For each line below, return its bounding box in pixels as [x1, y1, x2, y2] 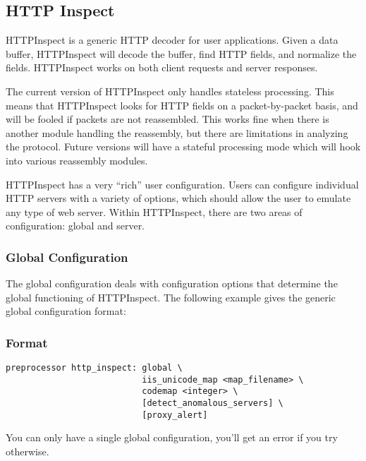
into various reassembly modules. [6, 152, 148, 167]
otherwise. [6, 444, 49, 459]
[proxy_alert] [142, 409, 208, 420]
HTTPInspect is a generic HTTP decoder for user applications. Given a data [6, 32, 338, 47]
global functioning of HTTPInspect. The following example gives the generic [6, 289, 336, 304]
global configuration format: [6, 304, 126, 318]
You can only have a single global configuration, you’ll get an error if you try [6, 430, 338, 445]
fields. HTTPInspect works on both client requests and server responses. [6, 60, 318, 75]
